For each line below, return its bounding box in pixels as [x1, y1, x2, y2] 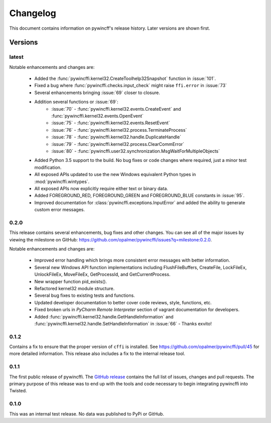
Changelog [9, 8, 56, 19]
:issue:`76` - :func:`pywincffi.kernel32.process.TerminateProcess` [51, 127, 187, 133]
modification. [34, 164, 62, 171]
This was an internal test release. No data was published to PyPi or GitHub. [9, 410, 164, 417]
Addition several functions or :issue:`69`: [34, 99, 118, 105]
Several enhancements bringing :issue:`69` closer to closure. [34, 90, 160, 96]
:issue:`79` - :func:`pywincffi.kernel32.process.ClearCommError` [51, 141, 185, 147]
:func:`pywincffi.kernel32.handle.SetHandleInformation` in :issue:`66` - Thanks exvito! [34, 320, 212, 326]
